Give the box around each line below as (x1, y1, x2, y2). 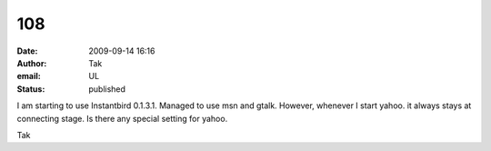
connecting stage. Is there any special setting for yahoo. (16, 113, 228, 124)
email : (16, 71, 41, 82)
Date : (16, 45, 38, 56)
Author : (16, 57, 47, 68)
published (88, 83, 126, 95)
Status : (16, 83, 45, 95)
